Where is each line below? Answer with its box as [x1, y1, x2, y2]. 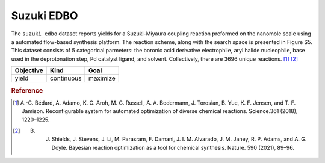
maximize [88, 74, 116, 82]
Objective [14, 66, 43, 75]
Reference [11, 86, 43, 94]
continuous [49, 74, 82, 82]
